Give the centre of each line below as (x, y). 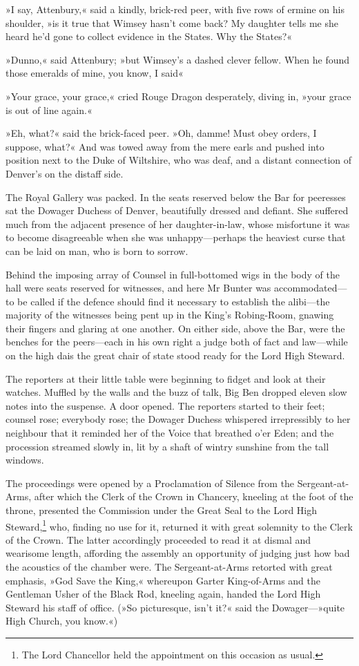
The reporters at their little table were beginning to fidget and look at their (166, 378)
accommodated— (311, 288)
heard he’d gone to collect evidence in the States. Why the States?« (149, 36)
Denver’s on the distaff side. (65, 173)
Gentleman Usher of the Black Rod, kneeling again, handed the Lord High (163, 594)
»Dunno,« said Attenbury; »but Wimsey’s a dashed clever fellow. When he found (178, 59)
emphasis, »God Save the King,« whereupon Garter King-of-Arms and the (163, 580)
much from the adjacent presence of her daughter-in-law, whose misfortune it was (178, 223)
